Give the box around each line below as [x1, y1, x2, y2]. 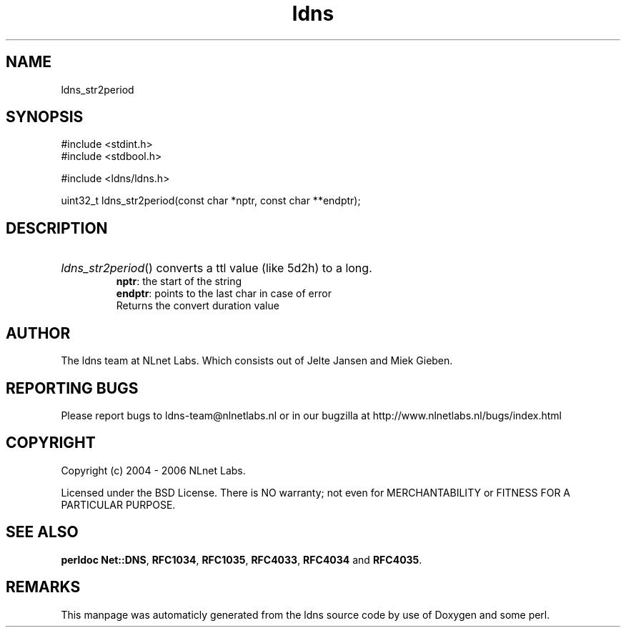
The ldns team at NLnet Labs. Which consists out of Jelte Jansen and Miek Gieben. [61, 354, 453, 367]
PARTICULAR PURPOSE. [61, 498, 176, 511]
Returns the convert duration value [116, 299, 279, 312]
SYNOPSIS [6, 108, 84, 126]
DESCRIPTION [6, 219, 108, 237]
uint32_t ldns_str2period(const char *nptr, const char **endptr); [61, 194, 361, 207]
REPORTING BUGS [6, 379, 139, 397]
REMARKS [6, 578, 81, 597]
